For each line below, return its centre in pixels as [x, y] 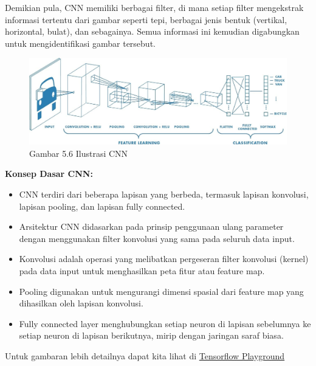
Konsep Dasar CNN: [49, 174]
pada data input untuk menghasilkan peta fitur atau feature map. [142, 270]
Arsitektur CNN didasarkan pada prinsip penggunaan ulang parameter [151, 226]
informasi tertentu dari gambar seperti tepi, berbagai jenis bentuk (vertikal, [146, 19]
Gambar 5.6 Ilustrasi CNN [79, 153]
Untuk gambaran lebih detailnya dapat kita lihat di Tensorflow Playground [145, 355]
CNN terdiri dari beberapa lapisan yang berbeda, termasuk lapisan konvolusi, [164, 194]
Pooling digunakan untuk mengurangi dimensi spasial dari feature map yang [161, 291]
